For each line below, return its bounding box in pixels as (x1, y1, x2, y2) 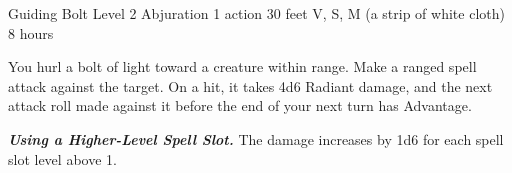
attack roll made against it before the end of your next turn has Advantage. (8, 95, 472, 116)
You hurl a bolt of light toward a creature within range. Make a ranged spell (8, 56, 477, 77)
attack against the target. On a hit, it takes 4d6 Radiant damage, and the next (8, 75, 493, 96)
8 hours (8, 22, 54, 43)
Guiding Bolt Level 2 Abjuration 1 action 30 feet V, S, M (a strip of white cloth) (8, 3, 505, 23)
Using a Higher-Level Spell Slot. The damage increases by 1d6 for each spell (8, 128, 504, 149)
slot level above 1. (8, 148, 117, 169)
